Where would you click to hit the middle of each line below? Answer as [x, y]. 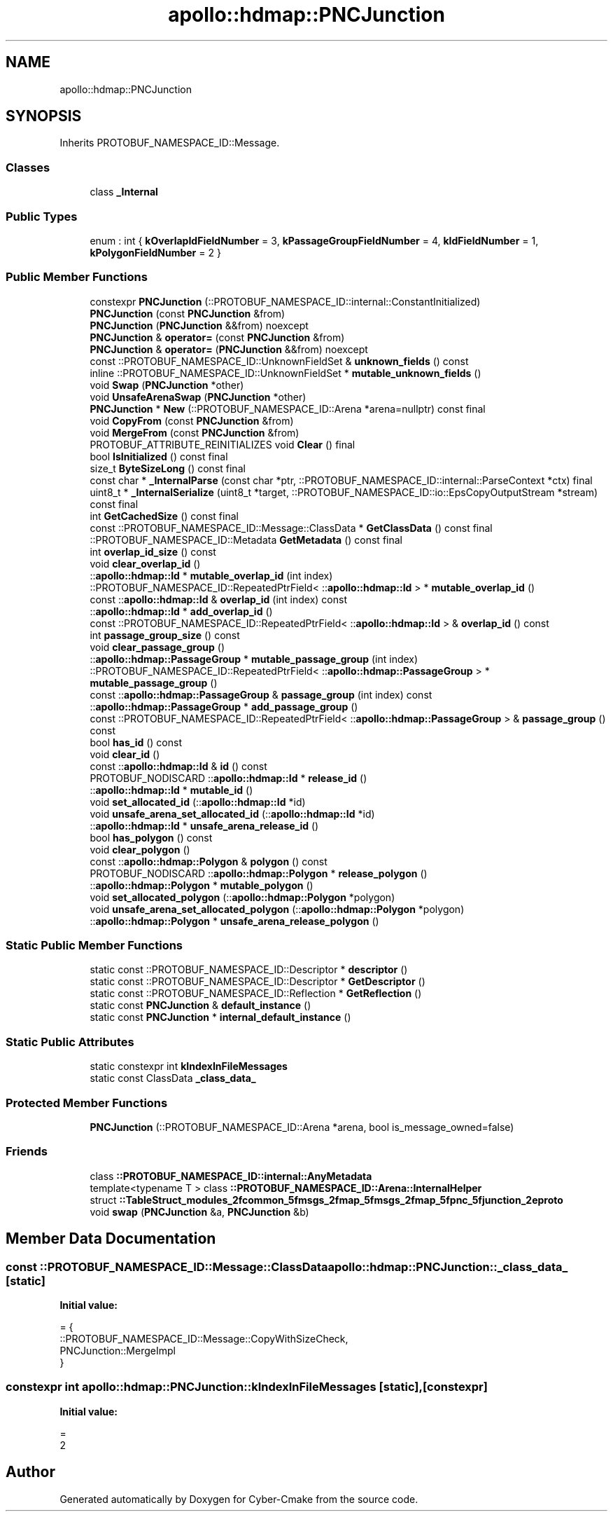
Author [30, 1472]
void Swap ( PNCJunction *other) [167, 385]
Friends [27, 1152]
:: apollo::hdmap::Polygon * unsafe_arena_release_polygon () [234, 921]
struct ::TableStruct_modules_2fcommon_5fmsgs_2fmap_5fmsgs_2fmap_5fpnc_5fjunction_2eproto [326, 1200]
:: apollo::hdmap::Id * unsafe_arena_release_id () [204, 825]
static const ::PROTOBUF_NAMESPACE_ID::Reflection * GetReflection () [256, 994]
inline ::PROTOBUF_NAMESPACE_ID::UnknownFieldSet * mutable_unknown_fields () [286, 373]
